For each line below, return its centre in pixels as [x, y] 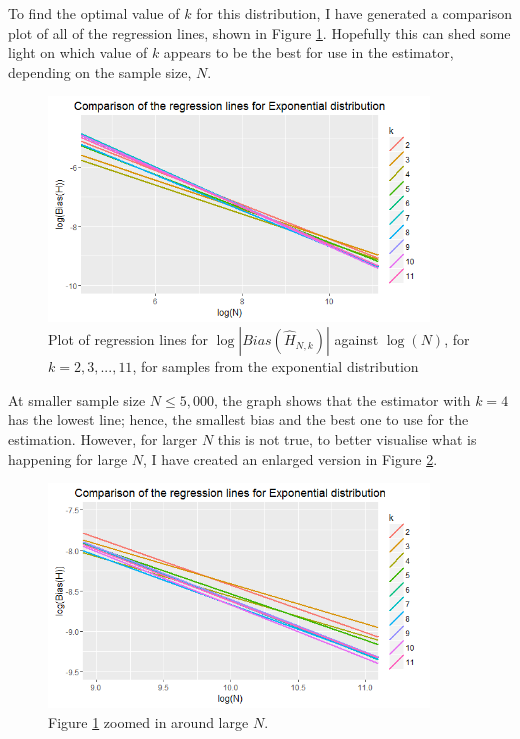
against [356, 339]
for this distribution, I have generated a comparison [354, 13]
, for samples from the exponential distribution [275, 366]
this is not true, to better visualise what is [347, 438]
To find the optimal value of [94, 13]
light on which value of [78, 52]
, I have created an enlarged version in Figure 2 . [290, 458]
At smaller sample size [77, 399]
